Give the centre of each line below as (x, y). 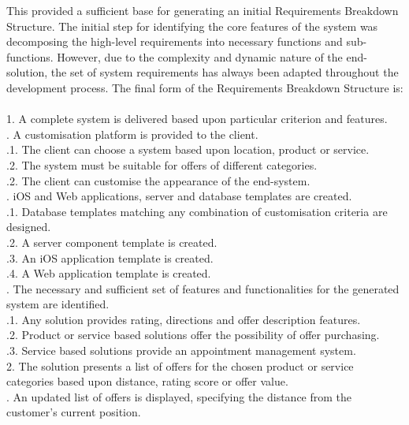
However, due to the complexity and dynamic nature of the (200, 56)
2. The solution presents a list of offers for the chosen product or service (180, 365)
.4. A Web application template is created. (109, 273)
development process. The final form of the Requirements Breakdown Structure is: (205, 87)
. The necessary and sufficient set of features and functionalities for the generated (203, 288)
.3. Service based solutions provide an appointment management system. (181, 350)
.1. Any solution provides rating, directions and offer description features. (184, 319)
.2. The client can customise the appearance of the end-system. (158, 180)
